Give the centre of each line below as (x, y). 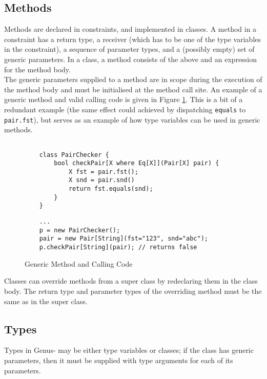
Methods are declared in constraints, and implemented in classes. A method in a (130, 29)
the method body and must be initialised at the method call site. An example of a (133, 89)
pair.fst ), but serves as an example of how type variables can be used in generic (132, 119)
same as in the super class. (46, 301)
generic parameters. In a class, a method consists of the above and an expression (131, 59)
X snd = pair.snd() (101, 180)
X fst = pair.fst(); (103, 172)
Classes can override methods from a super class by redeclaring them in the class (131, 281)
